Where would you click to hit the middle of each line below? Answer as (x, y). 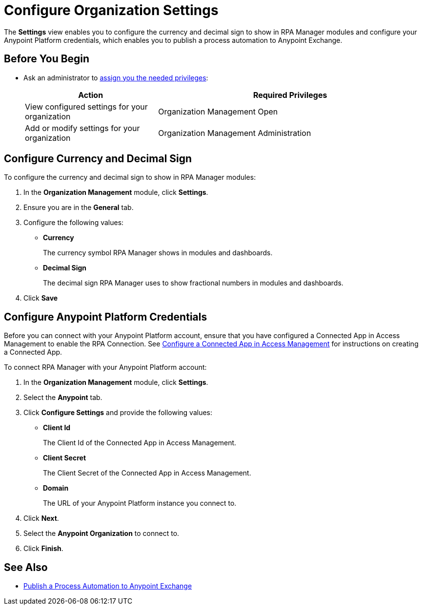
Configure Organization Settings (111, 10)
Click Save (41, 298)
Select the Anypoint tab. (63, 398)
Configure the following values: (74, 223)
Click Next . (41, 518)
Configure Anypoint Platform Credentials (106, 317)
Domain (56, 488)
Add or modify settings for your (82, 128)
